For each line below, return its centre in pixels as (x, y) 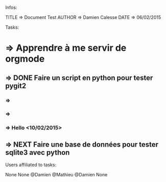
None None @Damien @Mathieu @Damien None (56, 175)
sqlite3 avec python (38, 153)
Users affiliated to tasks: (31, 165)
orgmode (25, 59)
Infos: (11, 7)
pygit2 (16, 86)
